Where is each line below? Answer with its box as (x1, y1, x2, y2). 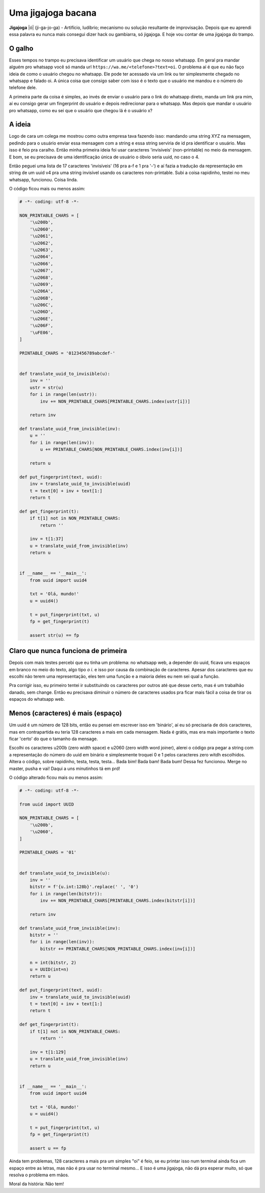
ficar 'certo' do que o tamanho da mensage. (9, 736, 98, 742)
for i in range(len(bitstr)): (29, 891, 103, 896)
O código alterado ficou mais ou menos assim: (9, 775, 103, 780)
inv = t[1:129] (29, 1049, 66, 1055)
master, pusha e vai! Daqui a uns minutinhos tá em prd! (9, 765, 120, 772)
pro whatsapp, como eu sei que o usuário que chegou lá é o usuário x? (9, 107, 153, 113)
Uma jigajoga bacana (9, 7, 97, 18)
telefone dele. (9, 85, 37, 90)
